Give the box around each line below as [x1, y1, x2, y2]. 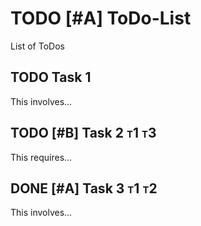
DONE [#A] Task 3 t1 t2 [10, 180, 158, 197]
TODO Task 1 [10, 69, 92, 86]
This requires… [10, 151, 73, 163]
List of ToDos [10, 40, 65, 52]
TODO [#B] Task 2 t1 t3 [10, 125, 157, 142]
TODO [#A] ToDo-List [10, 7, 192, 30]
